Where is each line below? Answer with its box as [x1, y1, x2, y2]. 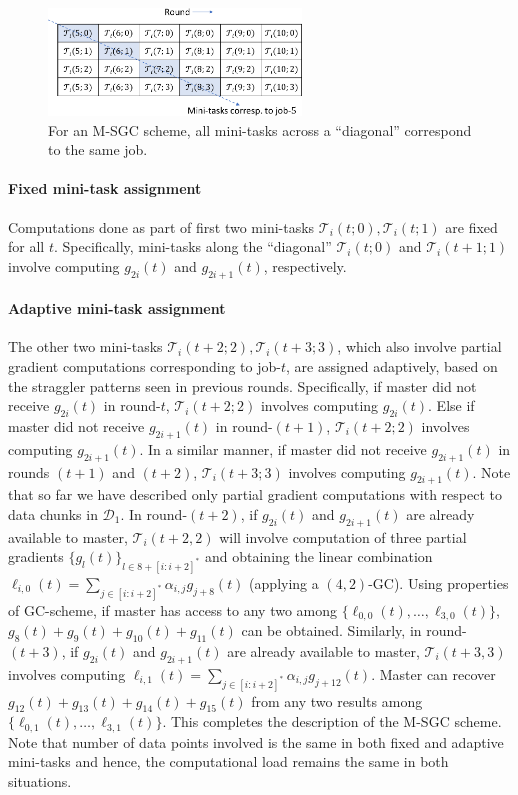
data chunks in [8, 503, 98, 524]
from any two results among [251, 690, 423, 711]
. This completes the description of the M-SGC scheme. [162, 711, 502, 732]
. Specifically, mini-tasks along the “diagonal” [53, 236, 332, 257]
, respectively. [263, 255, 347, 276]
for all [8, 236, 45, 257]
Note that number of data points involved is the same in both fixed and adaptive [8, 731, 504, 752]
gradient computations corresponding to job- [8, 355, 281, 376]
